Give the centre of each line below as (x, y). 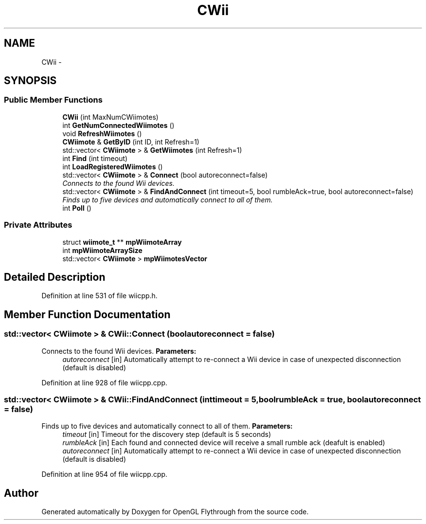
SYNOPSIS (30, 81)
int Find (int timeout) (95, 158)
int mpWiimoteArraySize (102, 250)
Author (21, 493)
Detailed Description (55, 277)
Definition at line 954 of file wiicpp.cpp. (105, 474)
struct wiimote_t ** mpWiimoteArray (122, 242)
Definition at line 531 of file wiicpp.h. (99, 296)
